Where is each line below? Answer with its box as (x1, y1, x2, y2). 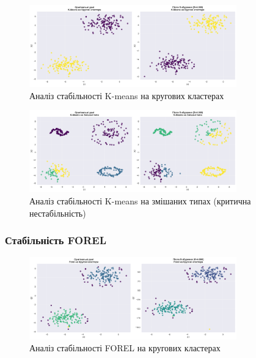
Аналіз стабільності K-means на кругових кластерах (29, 89, 224, 102)
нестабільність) (29, 206, 86, 219)
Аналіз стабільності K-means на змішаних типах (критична (29, 195, 251, 207)
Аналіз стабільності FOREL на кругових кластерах (29, 341, 221, 354)
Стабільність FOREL (5, 233, 107, 248)
